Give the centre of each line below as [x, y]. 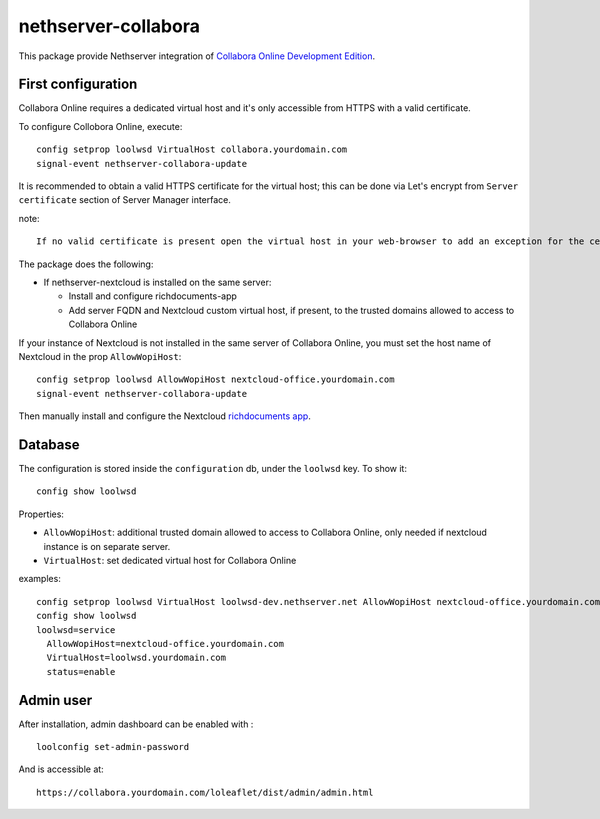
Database [49, 444]
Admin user [55, 700]
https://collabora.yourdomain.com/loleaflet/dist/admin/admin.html [205, 792]
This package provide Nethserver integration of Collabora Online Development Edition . [196, 56]
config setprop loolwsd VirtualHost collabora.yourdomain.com [192, 149]
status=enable [81, 671]
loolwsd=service [76, 629]
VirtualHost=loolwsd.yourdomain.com [136, 658]
